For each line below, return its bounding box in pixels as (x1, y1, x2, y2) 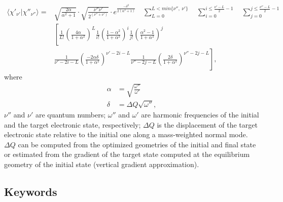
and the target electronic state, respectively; (4, 119, 141, 130)
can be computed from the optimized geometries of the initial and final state (18, 139, 256, 149)
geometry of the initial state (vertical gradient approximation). (4, 159, 199, 170)
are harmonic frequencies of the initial (141, 109, 259, 120)
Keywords (4, 184, 57, 199)
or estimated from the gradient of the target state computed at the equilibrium (4, 149, 250, 159)
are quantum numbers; (35, 109, 106, 120)
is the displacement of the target (157, 119, 258, 130)
